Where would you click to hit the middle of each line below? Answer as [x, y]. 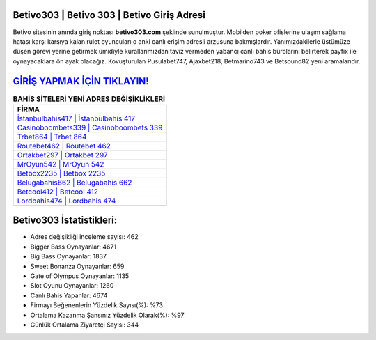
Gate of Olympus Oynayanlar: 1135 [80, 276]
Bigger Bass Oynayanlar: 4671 [73, 247]
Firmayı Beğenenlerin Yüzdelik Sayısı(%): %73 [97, 305]
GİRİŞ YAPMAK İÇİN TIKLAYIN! [81, 81]
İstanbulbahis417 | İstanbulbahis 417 [76, 118]
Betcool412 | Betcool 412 [58, 192]
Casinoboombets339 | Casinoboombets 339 [90, 127]
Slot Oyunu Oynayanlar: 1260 [72, 286]
